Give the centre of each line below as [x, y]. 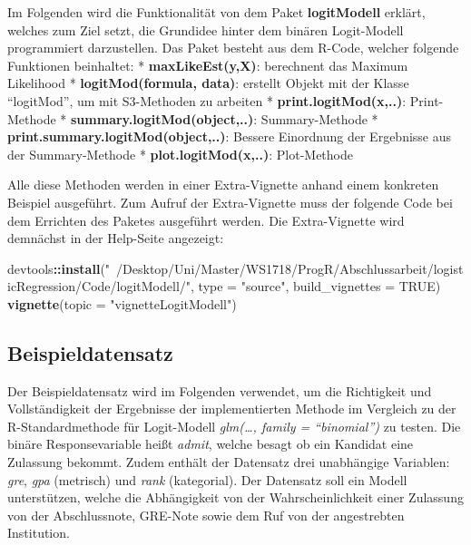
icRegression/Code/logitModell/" [99, 286]
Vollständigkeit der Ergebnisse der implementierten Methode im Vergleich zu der [232, 409]
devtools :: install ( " [59, 268]
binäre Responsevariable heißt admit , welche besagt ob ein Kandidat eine [211, 444]
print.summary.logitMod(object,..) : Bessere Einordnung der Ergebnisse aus [230, 136]
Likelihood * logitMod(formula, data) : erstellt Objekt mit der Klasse [208, 83]
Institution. [39, 533]
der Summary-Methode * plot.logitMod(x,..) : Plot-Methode [180, 154]
